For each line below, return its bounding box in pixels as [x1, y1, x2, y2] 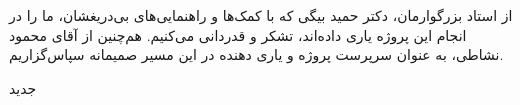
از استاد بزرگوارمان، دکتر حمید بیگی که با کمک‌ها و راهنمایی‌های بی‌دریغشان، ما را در [9, 5, 513, 25]
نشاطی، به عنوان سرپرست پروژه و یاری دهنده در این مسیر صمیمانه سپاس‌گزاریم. [9, 44, 504, 65]
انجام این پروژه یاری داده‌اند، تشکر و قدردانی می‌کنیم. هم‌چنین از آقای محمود [9, 24, 467, 45]
